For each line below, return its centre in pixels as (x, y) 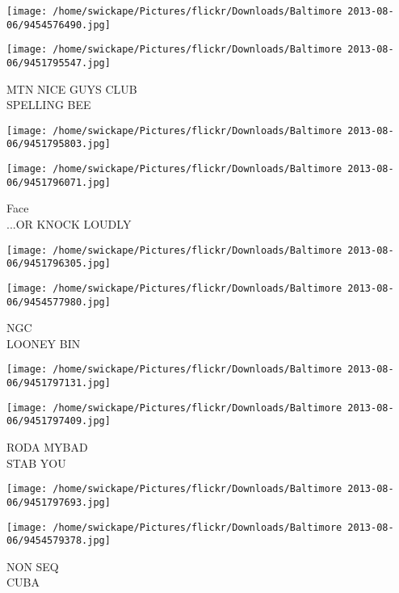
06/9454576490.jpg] (59, 25)
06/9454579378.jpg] (59, 541)
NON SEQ (33, 566)
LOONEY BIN (44, 343)
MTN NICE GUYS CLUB (72, 88)
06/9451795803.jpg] (59, 144)
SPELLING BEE (49, 105)
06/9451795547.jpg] (59, 63)
